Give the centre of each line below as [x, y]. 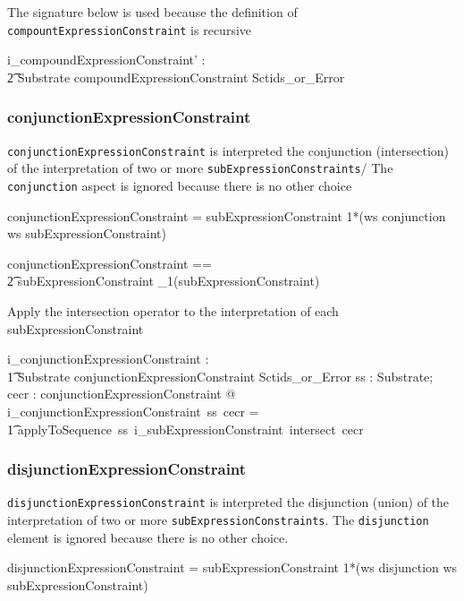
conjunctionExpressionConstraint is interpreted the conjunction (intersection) [228, 150]
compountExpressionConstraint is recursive [130, 29]
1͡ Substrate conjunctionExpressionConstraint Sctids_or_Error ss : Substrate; [220, 376]
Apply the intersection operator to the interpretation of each [173, 311]
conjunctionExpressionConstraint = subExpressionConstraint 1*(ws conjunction [227, 215]
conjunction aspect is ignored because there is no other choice [180, 185]
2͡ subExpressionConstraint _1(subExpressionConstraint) [164, 281]
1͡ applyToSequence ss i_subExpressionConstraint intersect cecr [186, 429]
